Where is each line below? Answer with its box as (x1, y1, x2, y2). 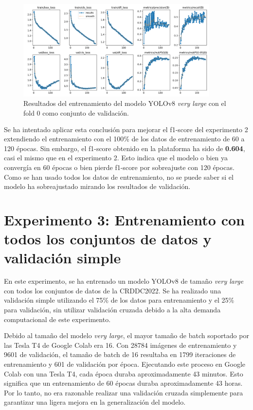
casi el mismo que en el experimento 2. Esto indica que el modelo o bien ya (4, 153, 228, 163)
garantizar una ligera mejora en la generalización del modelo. (4, 397, 186, 407)
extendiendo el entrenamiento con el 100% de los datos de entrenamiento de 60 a (4, 134, 245, 144)
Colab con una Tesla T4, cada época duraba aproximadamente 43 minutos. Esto (4, 368, 243, 378)
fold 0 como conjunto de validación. (23, 107, 129, 118)
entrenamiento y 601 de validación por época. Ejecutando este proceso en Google (4, 359, 245, 369)
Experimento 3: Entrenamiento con (4, 209, 245, 229)
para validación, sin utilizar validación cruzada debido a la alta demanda (4, 305, 221, 315)
